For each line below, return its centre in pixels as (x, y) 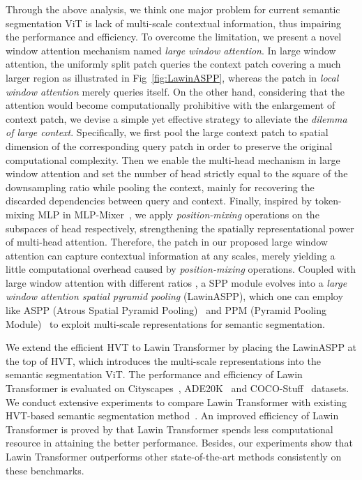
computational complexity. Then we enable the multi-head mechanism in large (173, 159)
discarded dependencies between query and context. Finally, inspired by (159, 201)
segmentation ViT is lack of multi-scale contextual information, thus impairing (174, 23)
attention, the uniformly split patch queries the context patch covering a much (173, 64)
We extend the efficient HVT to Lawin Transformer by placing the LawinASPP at (181, 347)
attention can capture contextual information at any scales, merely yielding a (171, 255)
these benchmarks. (45, 470)
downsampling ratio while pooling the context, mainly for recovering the (160, 187)
